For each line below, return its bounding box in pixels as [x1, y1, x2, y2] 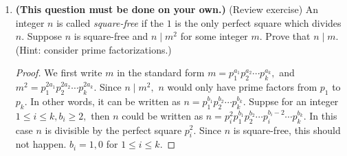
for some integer [180, 29, 248, 43]
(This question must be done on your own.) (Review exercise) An [15, 2, 319, 16]
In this [309, 108, 337, 122]
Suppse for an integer [249, 93, 339, 108]
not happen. [15, 137, 67, 151]
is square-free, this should [233, 122, 341, 137]
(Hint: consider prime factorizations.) [15, 42, 172, 56]
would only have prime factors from [167, 80, 317, 94]
